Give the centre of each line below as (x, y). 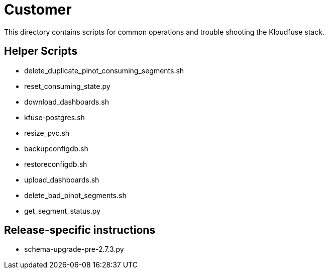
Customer (38, 10)
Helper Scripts (41, 51)
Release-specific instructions (80, 230)
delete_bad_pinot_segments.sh (75, 195)
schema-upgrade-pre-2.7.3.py (74, 249)
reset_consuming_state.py (67, 86)
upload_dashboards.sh (62, 179)
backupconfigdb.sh (56, 148)
